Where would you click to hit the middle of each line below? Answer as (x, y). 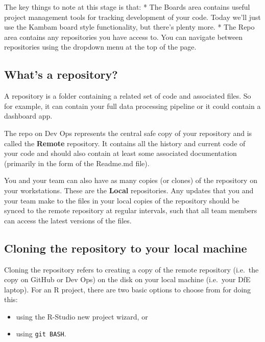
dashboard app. (28, 116)
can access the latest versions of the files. (68, 220)
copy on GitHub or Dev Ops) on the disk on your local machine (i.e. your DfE (127, 279)
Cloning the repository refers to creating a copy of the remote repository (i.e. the (131, 269)
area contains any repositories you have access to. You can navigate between (124, 37)
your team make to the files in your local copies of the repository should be (122, 200)
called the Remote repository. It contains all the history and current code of (125, 143)
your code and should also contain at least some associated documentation (121, 153)
